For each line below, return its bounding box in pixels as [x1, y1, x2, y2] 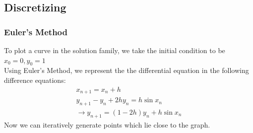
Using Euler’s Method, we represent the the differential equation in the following [4, 65, 249, 75]
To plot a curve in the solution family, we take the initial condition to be [4, 45, 225, 55]
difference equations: [4, 74, 66, 85]
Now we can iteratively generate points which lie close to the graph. [4, 119, 210, 130]
